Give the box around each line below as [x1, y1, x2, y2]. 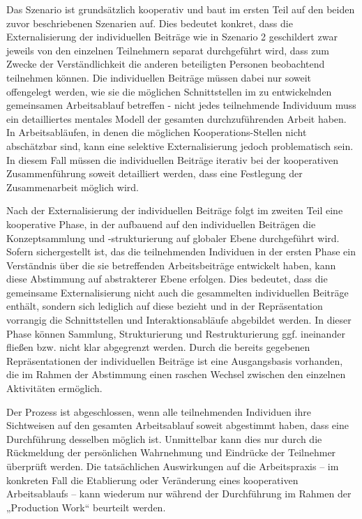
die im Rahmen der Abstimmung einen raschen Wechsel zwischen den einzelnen [6, 367, 346, 382]
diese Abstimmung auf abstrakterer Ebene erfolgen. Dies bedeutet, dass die [6, 271, 328, 286]
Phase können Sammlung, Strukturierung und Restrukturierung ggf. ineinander [6, 326, 345, 340]
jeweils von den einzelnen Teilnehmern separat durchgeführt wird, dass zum [6, 43, 329, 57]
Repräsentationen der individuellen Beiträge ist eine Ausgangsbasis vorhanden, [6, 353, 343, 368]
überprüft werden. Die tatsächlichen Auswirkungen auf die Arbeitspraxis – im [6, 459, 339, 473]
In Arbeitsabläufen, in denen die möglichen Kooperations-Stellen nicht [6, 125, 307, 140]
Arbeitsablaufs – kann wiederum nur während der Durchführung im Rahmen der [6, 486, 352, 501]
